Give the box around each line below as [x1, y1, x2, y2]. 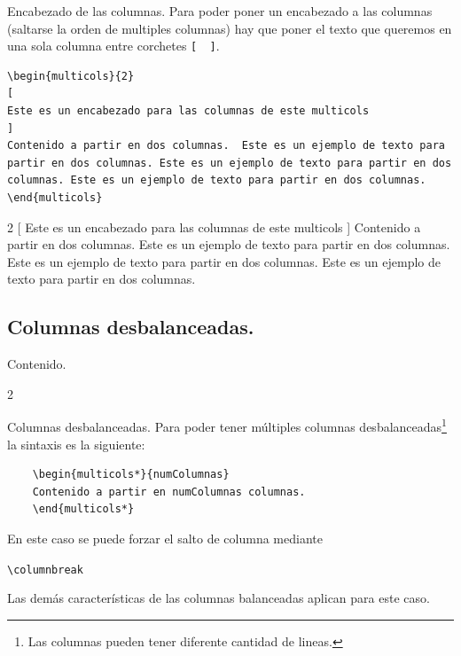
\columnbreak [7, 563, 83, 576]
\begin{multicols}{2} [7, 69, 135, 82]
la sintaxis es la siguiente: [7, 434, 145, 453]
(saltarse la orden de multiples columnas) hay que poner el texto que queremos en [7, 19, 452, 37]
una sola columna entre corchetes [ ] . [7, 36, 220, 55]
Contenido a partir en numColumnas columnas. [32, 485, 306, 498]
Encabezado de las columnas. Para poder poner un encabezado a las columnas [7, 2, 433, 20]
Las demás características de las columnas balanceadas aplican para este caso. [7, 589, 430, 607]
